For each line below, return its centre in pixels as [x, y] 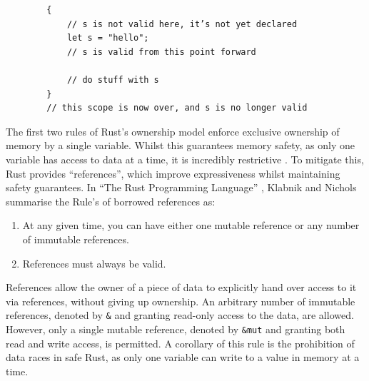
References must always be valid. [94, 263]
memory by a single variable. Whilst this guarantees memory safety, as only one [181, 145]
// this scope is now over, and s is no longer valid [177, 108]
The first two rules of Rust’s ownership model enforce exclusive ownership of [173, 131]
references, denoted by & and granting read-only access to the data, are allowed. [180, 315]
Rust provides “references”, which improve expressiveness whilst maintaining [173, 173]
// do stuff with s [113, 80]
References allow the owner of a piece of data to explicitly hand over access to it [181, 287]
